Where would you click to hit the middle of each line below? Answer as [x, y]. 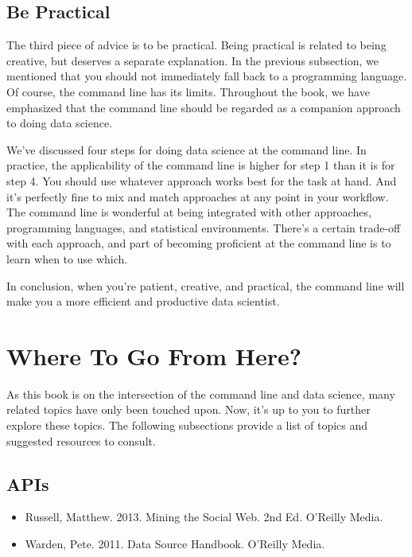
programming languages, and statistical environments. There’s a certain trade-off [204, 227]
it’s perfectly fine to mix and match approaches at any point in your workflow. [198, 196]
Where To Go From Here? [154, 355]
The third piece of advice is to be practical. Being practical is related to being [196, 45]
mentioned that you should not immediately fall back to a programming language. [207, 76]
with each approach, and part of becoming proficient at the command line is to [199, 243]
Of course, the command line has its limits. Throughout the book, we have [188, 91]
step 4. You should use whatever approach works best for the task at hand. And [202, 180]
